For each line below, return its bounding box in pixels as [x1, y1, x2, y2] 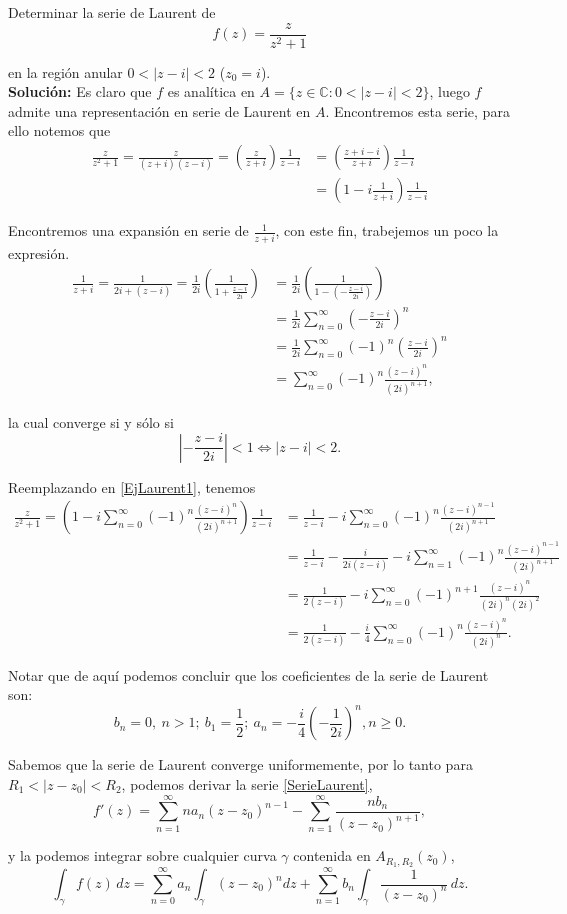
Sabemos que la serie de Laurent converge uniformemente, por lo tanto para [8, 754, 473, 775]
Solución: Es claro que [8, 81, 152, 102]
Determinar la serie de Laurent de [8, 2, 216, 22]
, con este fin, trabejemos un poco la [275, 220, 499, 241]
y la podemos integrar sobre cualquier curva [8, 845, 277, 866]
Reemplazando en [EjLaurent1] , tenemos [8, 476, 256, 497]
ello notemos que [8, 120, 111, 141]
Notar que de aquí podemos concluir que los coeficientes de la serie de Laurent [8, 664, 489, 685]
